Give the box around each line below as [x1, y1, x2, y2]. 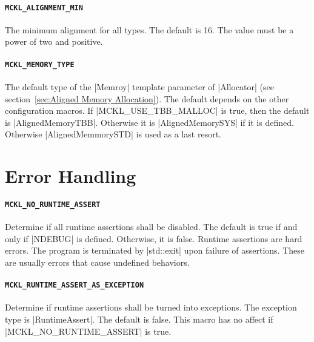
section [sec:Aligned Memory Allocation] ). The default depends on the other [5, 92, 289, 105]
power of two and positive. [5, 35, 103, 48]
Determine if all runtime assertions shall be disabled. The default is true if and [5, 220, 298, 233]
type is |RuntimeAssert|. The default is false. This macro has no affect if [5, 312, 273, 325]
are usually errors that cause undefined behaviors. [5, 255, 190, 268]
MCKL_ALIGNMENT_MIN [5, 3, 83, 12]
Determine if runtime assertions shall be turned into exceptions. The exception [5, 301, 297, 314]
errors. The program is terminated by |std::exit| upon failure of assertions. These [5, 244, 304, 257]
